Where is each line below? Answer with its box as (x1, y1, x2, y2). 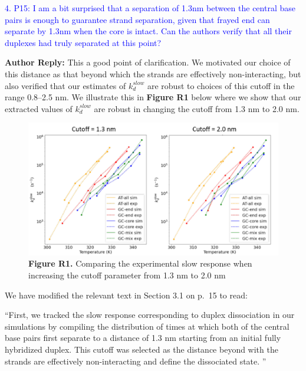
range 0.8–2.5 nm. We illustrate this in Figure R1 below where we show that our (5, 91, 301, 103)
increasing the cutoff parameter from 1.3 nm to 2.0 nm (28, 268, 226, 281)
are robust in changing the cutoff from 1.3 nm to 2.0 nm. (94, 102, 300, 114)
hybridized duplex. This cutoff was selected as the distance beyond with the (5, 343, 278, 355)
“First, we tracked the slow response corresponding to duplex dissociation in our (5, 308, 295, 321)
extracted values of (5, 102, 73, 114)
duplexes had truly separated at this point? (5, 36, 162, 48)
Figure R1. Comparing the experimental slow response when (28, 257, 252, 270)
